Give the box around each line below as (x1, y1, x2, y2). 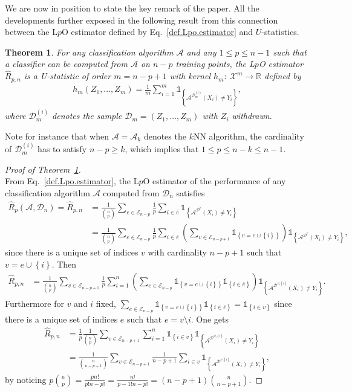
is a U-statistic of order (24, 69, 111, 82)
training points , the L (175, 57, 255, 70)
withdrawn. (232, 109, 272, 122)
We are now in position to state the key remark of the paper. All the (5, 2, 259, 14)
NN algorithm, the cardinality (193, 129, 304, 142)
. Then (51, 258, 77, 270)
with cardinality (148, 246, 207, 259)
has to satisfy (37, 143, 87, 155)
